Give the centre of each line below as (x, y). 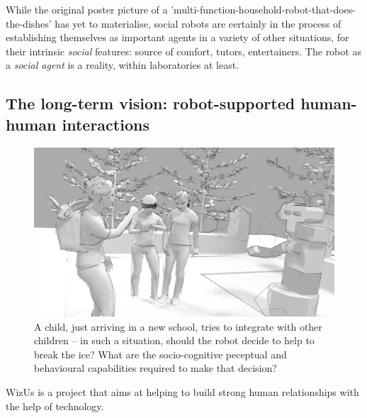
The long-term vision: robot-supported (151, 103)
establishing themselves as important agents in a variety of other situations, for (177, 37)
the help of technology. (55, 406)
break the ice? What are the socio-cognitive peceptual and (160, 354)
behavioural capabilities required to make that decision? (156, 368)
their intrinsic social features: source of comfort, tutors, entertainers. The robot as (183, 51)
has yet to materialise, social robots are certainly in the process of (198, 23)
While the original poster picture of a (87, 9)
